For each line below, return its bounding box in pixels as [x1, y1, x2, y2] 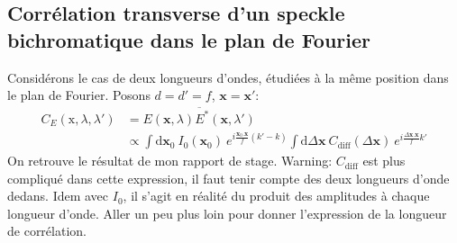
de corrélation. [7, 221, 87, 240]
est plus [362, 151, 406, 170]
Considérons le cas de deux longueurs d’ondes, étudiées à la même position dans [7, 67, 449, 86]
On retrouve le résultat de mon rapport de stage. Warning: [7, 151, 333, 170]
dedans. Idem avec [7, 186, 109, 205]
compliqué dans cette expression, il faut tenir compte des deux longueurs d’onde [7, 168, 450, 187]
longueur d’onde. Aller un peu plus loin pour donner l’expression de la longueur [7, 203, 447, 222]
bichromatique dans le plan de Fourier [7, 25, 371, 53]
